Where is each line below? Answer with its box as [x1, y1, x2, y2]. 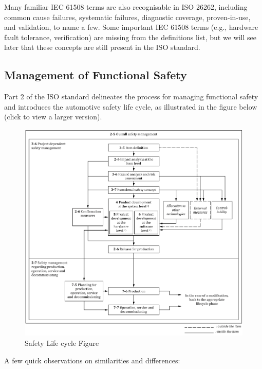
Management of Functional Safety [4, 67, 187, 83]
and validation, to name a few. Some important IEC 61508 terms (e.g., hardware [4, 22, 258, 32]
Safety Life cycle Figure [25, 338, 99, 348]
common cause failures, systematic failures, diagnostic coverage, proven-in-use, [4, 11, 251, 22]
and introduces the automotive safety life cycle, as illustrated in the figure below [4, 101, 257, 112]
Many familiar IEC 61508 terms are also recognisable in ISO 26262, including [4, 2, 248, 12]
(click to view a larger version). [4, 111, 102, 122]
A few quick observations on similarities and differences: [4, 355, 180, 365]
